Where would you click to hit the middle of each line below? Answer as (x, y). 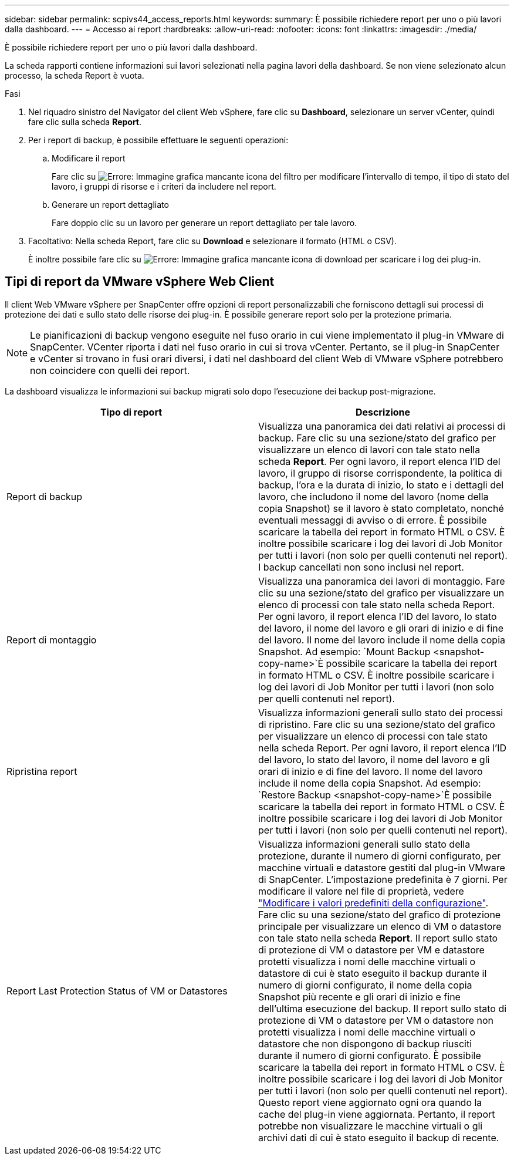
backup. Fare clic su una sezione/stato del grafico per (377, 438)
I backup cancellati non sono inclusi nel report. (361, 567)
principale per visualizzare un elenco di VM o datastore (380, 926)
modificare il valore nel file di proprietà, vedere (361, 891)
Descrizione (383, 412)
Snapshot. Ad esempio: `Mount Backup (344, 651)
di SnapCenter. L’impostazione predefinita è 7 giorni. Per (383, 879)
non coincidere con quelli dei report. (110, 370)
